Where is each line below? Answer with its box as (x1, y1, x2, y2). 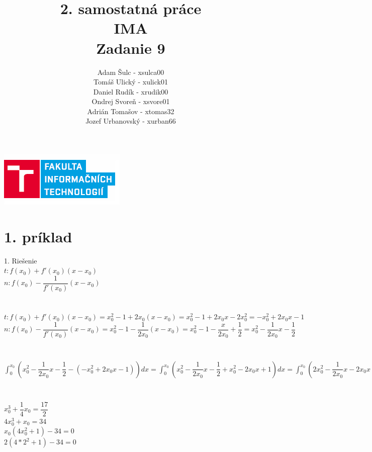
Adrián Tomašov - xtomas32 (87, 106, 174, 116)
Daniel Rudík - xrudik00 (93, 86, 168, 97)
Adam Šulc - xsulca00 (97, 66, 164, 77)
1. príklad (4, 226, 72, 246)
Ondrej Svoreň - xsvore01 (91, 96, 170, 107)
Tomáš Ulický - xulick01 (94, 76, 168, 87)
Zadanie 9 (96, 37, 165, 58)
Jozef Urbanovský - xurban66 (85, 116, 176, 126)
